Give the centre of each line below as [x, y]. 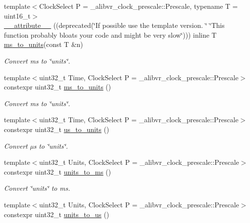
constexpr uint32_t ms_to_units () [58, 87]
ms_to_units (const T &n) [44, 44]
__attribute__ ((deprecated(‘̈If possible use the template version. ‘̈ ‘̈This [115, 25]
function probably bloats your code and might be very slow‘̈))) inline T [110, 34]
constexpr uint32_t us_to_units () [57, 129]
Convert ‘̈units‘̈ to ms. [37, 188]
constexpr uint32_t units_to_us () [57, 214]
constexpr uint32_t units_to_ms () [58, 171]
